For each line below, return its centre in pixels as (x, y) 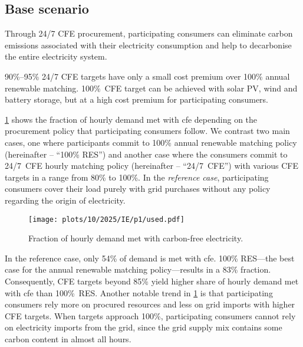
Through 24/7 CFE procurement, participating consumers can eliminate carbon (149, 33)
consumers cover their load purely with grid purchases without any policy (138, 189)
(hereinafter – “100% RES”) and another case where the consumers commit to (146, 154)
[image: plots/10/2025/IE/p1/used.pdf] (106, 219)
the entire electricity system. (56, 56)
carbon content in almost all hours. (68, 338)
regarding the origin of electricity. (65, 200)
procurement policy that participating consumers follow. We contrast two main (147, 131)
